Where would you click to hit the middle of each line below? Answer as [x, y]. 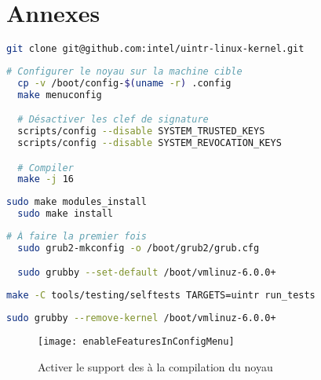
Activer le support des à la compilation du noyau [155, 366]
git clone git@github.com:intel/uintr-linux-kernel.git [155, 49]
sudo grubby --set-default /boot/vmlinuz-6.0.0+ [147, 273]
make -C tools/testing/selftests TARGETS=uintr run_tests [161, 296]
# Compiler [46, 168]
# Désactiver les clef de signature [113, 120]
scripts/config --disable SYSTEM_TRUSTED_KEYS [141, 132]
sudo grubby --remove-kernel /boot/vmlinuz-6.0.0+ [141, 318]
